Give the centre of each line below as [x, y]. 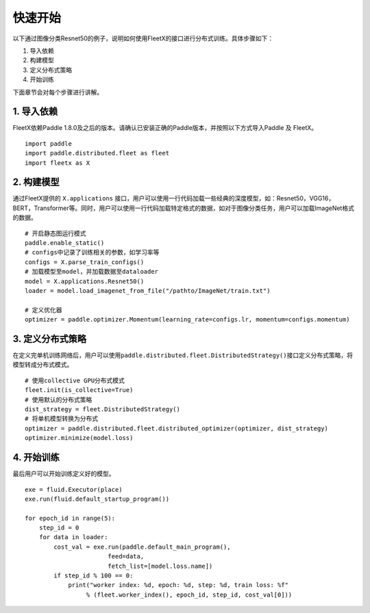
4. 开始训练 [36, 457]
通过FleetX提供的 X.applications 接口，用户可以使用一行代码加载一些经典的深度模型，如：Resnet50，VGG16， [174, 198]
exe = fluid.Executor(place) [74, 490]
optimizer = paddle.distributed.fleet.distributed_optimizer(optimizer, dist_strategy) [177, 428]
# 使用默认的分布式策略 [59, 400]
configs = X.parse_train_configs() [85, 262]
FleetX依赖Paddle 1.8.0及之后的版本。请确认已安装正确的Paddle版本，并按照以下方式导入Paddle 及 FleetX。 [165, 128]
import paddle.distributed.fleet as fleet [97, 153]
